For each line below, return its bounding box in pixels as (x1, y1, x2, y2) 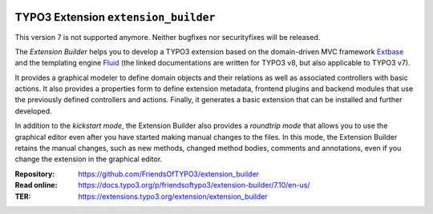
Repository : (14, 168, 55, 179)
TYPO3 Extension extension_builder (14, 10, 216, 24)
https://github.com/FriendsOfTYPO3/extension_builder (78, 168, 260, 179)
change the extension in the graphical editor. (14, 154, 163, 164)
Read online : (14, 180, 58, 190)
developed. (14, 106, 52, 116)
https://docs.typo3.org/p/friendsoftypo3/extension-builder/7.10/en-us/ (78, 180, 310, 190)
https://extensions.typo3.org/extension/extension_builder (78, 192, 268, 201)
